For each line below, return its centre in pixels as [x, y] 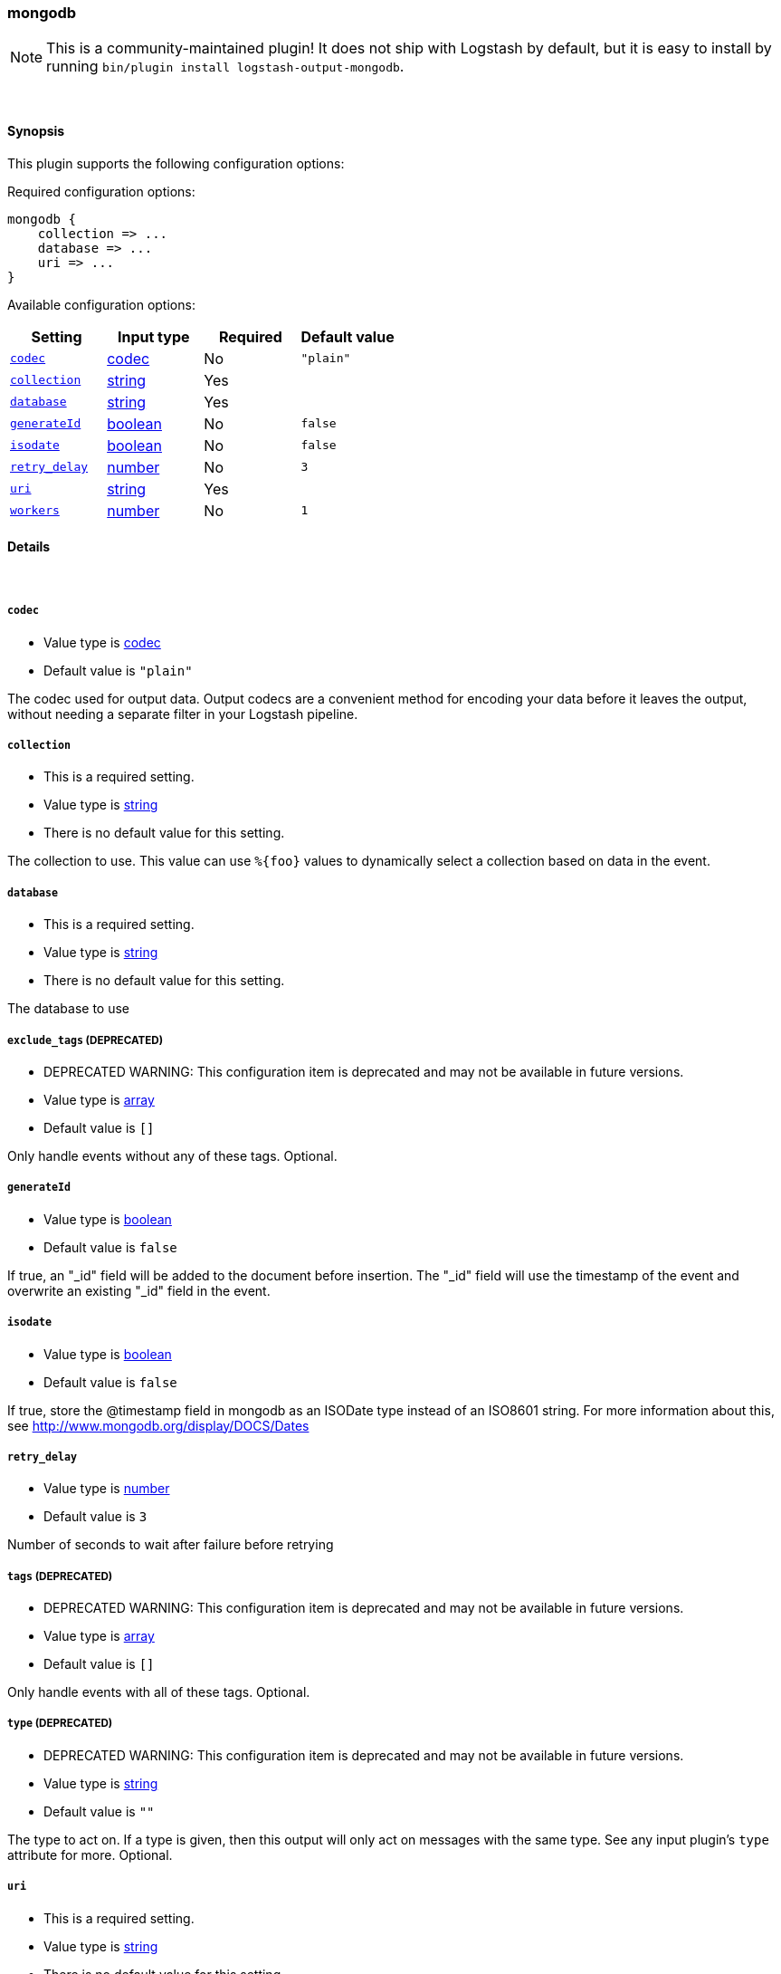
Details [29, 547]
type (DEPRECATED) [60, 1724]
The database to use [69, 1009]
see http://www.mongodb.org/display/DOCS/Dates [158, 1425]
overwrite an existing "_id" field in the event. [139, 1290]
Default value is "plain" [118, 670]
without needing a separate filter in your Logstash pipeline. [183, 714]
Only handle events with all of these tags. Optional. [159, 1692]
